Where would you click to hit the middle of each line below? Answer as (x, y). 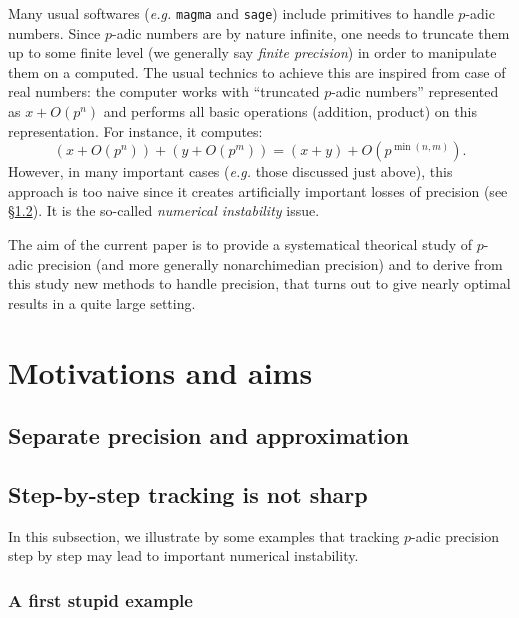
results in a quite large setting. (102, 302)
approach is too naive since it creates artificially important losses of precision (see (258, 190)
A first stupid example (100, 599)
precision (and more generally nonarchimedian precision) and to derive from (270, 263)
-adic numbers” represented (415, 91)
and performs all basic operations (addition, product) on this (290, 111)
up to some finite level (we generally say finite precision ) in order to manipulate (252, 52)
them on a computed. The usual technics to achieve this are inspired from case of (257, 71)
